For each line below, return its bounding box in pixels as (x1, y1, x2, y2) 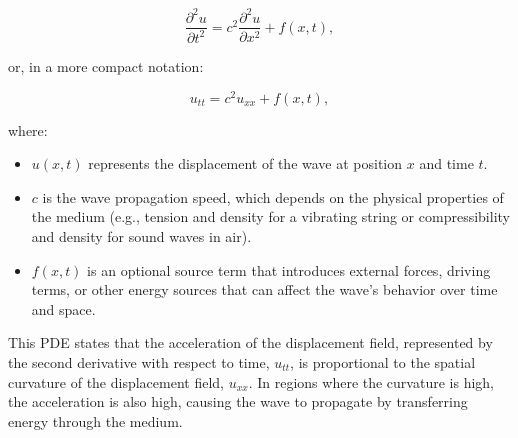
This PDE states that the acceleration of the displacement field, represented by (8, 332, 493, 353)
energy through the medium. (8, 410, 183, 431)
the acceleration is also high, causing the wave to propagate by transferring (8, 391, 468, 412)
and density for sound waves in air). (31, 225, 252, 246)
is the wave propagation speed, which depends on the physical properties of (42, 186, 504, 207)
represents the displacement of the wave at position (88, 153, 403, 174)
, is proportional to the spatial (290, 351, 476, 372)
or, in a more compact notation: (8, 55, 204, 76)
